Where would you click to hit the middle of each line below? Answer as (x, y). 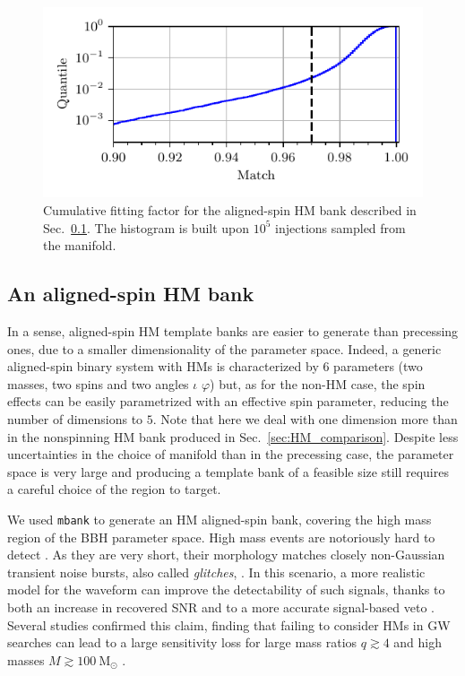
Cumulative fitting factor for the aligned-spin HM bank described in (230, 209)
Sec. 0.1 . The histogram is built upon (146, 227)
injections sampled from (340, 227)
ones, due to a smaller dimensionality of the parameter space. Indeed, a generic (224, 348)
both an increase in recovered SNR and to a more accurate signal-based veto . (221, 607)
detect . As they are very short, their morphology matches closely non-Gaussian (226, 555)
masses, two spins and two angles (98, 383)
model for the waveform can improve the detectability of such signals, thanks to (226, 589)
